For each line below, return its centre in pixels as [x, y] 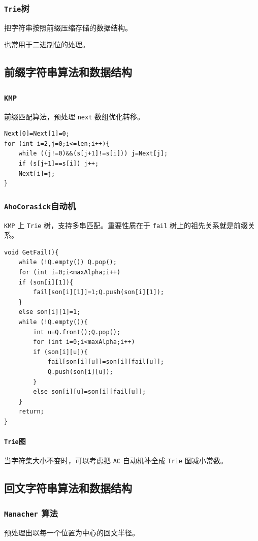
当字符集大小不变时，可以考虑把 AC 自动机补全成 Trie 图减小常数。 [116, 460]
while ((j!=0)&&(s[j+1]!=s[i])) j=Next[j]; [93, 154]
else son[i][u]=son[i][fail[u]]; [90, 392]
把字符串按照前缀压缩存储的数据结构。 [68, 27]
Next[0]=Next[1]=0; [37, 134]
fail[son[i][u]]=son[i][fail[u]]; [106, 362]
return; [31, 412]
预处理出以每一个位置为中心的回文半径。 [72, 532]
